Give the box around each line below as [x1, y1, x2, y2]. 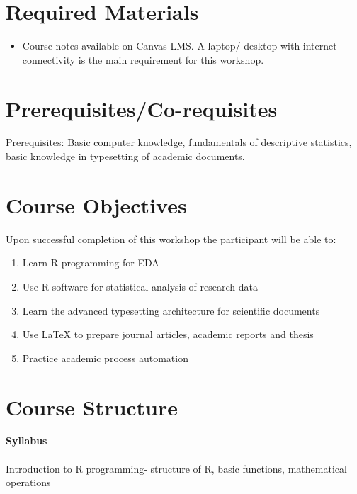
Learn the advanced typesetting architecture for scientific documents [22, 303, 320, 318]
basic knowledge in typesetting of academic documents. [6, 149, 245, 164]
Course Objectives [6, 190, 187, 219]
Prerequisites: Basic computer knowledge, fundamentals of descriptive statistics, [6, 135, 352, 150]
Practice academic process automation [22, 350, 188, 365]
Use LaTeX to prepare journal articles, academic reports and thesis [22, 327, 314, 342]
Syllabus [6, 433, 47, 448]
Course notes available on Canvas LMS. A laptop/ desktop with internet [22, 38, 337, 53]
